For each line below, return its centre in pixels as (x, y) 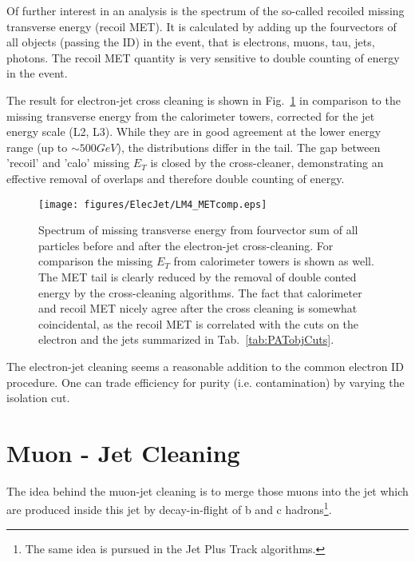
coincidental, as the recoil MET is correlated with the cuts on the (199, 323)
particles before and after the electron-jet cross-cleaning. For (186, 245)
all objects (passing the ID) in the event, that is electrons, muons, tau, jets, (191, 42)
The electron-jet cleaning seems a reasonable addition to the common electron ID (205, 366)
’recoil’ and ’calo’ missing (68, 163)
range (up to (37, 147)
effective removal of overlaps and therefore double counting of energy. (176, 178)
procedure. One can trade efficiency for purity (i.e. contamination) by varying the (206, 382)
